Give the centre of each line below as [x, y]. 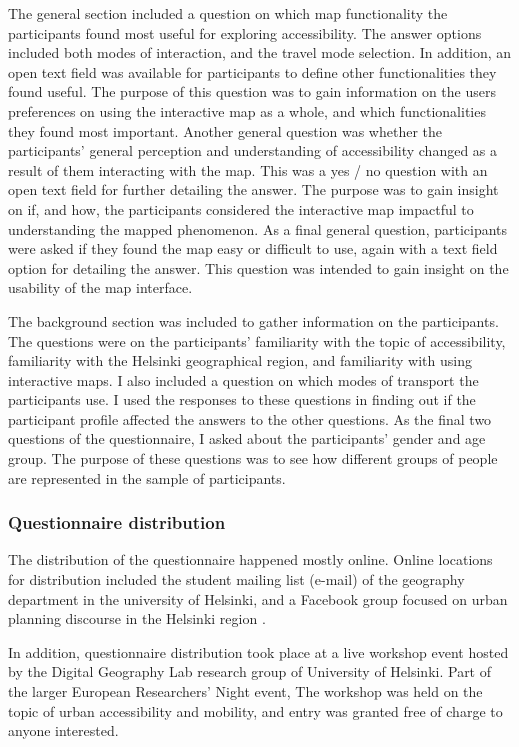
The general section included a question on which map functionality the [228, 13]
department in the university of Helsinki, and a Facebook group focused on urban [258, 598]
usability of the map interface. [100, 287]
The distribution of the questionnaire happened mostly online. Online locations [250, 559]
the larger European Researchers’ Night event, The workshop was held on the [245, 691]
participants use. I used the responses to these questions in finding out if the [242, 399]
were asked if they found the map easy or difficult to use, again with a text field [253, 248]
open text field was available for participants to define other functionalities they [252, 71]
